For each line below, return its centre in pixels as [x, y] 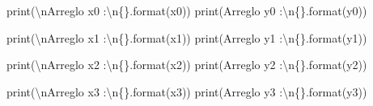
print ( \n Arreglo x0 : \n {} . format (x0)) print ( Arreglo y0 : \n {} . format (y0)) [187, 10]
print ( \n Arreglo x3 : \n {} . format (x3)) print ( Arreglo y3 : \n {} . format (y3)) [187, 91]
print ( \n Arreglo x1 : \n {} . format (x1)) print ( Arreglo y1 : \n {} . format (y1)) [187, 37]
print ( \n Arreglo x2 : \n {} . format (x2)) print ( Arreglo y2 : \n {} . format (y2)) [187, 65]
